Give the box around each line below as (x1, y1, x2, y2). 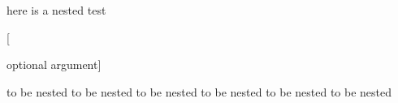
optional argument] (6, 56, 102, 73)
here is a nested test (6, 2, 106, 18)
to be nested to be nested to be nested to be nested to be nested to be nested (6, 83, 392, 100)
